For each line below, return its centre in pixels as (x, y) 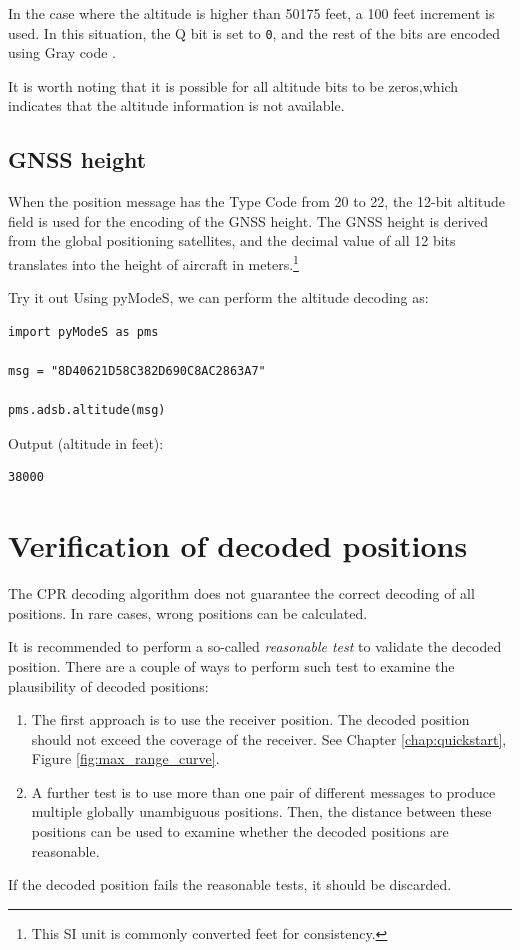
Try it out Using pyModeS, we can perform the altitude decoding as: (218, 297)
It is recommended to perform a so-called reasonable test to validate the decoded (255, 646)
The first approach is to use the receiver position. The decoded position (250, 719)
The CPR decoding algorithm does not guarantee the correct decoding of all (241, 593)
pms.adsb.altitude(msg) (87, 410)
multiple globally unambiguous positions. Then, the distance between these (261, 811)
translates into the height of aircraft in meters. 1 (153, 262)
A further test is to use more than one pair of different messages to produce (263, 791)
